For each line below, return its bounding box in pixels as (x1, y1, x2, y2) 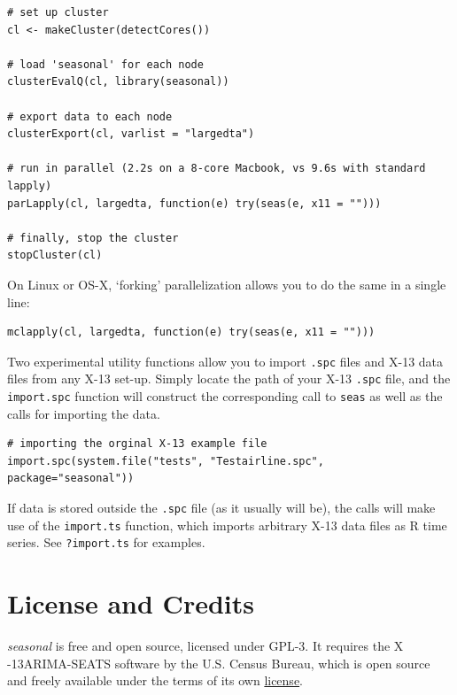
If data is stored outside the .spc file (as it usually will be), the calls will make (7, 498, 436, 517)
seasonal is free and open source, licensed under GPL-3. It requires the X (7, 637, 404, 655)
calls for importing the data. (7, 404, 160, 422)
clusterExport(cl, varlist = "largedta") (7, 127, 255, 141)
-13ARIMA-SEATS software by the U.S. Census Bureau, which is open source (7, 653, 430, 672)
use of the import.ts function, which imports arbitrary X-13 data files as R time (7, 515, 447, 534)
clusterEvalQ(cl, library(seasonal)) (7, 75, 229, 89)
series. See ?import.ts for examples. (7, 533, 205, 552)
